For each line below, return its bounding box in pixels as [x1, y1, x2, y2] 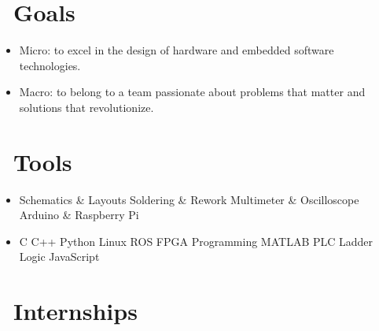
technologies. [19, 57, 81, 73]
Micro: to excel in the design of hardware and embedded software [19, 42, 334, 58]
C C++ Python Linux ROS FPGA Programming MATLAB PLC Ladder [19, 232, 373, 249]
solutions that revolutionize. [19, 99, 154, 115]
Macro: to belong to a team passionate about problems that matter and [19, 84, 366, 100]
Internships [13, 295, 138, 327]
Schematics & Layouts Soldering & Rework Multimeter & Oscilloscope [19, 191, 359, 207]
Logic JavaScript [19, 248, 100, 265]
